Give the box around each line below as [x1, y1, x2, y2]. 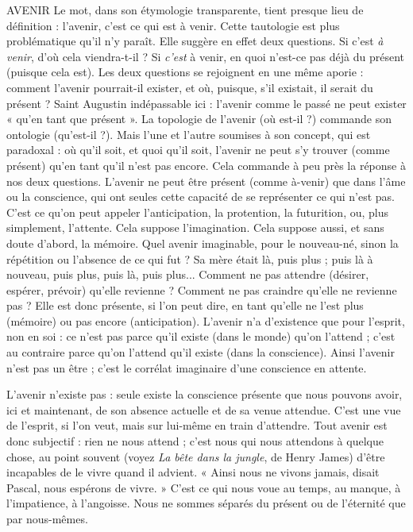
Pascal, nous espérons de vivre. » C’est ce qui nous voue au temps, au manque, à [6, 479, 401, 495]
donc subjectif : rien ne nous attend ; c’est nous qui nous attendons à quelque [6, 433, 384, 449]
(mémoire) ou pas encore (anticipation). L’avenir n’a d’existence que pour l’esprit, [6, 312, 405, 329]
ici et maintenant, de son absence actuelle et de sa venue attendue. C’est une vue [6, 401, 401, 418]
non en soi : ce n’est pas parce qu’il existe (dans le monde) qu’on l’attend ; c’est [6, 328, 396, 345]
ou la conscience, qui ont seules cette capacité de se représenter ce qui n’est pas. [6, 188, 395, 205]
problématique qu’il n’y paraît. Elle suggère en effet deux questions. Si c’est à [6, 33, 384, 49]
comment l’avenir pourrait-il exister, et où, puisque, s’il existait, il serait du [6, 79, 373, 95]
